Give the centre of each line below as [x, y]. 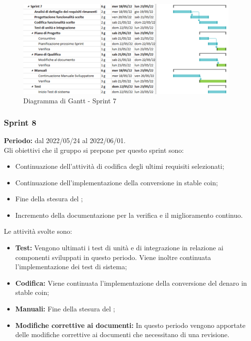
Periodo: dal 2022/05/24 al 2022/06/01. [65, 140]
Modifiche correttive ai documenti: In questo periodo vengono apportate [130, 325]
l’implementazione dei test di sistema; [71, 267]
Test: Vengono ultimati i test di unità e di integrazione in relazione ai [119, 248]
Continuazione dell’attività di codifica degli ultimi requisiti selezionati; [120, 166]
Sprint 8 [20, 122]
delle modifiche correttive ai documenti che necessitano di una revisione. [122, 334]
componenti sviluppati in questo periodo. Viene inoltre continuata [113, 257]
